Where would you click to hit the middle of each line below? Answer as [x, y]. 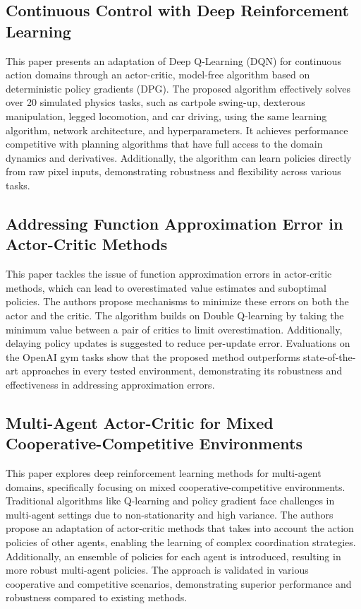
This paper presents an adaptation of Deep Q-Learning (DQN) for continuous [173, 60]
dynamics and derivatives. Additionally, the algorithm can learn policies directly [179, 157]
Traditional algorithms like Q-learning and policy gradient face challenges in [170, 501]
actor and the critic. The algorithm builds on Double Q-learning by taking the [175, 315]
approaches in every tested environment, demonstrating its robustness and [182, 371]
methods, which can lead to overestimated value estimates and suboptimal [166, 287]
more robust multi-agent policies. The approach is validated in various [157, 570]
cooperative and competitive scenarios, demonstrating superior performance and [179, 583]
